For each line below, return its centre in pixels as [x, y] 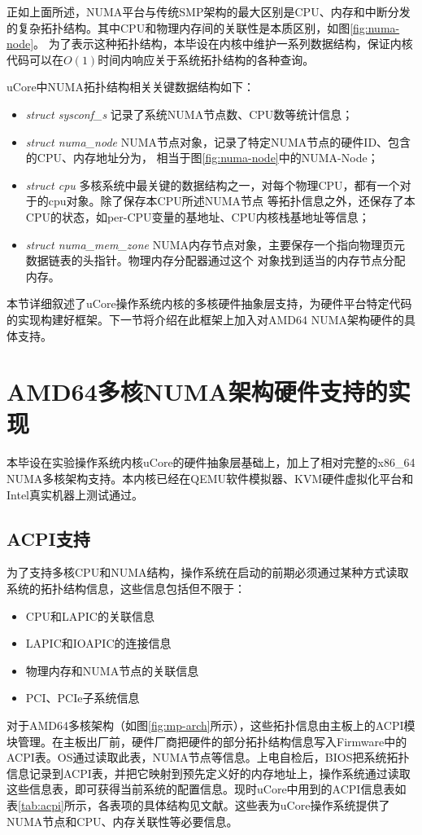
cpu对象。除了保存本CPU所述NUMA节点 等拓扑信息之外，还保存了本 [232, 201]
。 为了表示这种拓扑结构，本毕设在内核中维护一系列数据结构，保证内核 [223, 44]
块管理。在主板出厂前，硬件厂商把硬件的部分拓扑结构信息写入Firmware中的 [207, 741]
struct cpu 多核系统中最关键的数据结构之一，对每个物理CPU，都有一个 [213, 185]
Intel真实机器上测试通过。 [75, 494]
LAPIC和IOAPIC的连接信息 [98, 643]
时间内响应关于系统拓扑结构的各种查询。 [206, 59]
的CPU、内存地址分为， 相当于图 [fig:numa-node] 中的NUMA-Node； [202, 158]
